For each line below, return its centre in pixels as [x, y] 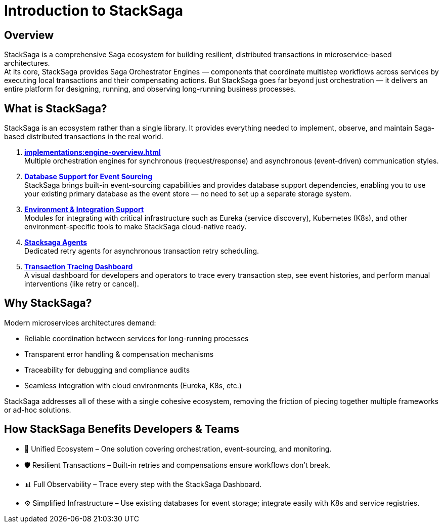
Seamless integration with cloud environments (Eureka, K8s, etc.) [133, 385]
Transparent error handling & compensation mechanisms [119, 354]
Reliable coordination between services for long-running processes [137, 338]
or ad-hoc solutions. [38, 410]
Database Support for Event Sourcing [88, 177]
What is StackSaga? [56, 108]
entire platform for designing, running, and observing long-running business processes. [150, 89]
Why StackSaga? [48, 303]
